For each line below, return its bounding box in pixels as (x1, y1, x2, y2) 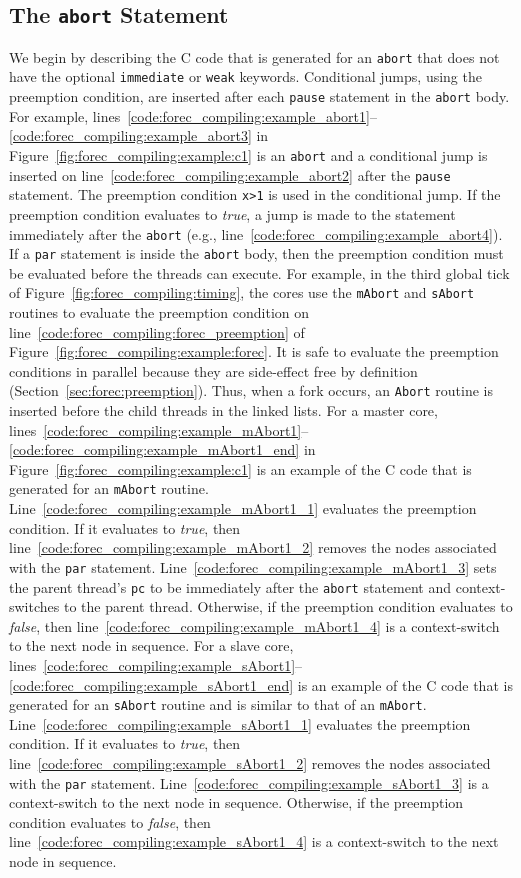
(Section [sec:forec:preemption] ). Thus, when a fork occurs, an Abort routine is (9, 380, 493, 401)
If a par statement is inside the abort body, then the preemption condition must (9, 243, 504, 264)
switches (9, 596, 60, 617)
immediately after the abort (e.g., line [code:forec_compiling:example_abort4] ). (9, 223, 503, 244)
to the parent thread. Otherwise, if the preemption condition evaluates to (63, 596, 513, 617)
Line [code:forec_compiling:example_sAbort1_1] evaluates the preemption (9, 713, 471, 734)
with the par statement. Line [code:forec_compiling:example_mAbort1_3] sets (9, 556, 497, 577)
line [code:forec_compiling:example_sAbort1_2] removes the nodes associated (9, 753, 491, 774)
